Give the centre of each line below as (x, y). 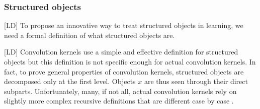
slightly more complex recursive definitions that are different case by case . (119, 101)
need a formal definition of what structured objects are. (90, 35)
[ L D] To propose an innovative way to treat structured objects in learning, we (124, 25)
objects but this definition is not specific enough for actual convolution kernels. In (130, 61)
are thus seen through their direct (196, 81)
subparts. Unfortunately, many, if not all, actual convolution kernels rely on (120, 91)
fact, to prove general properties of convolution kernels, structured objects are (124, 71)
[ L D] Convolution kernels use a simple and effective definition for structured (121, 52)
